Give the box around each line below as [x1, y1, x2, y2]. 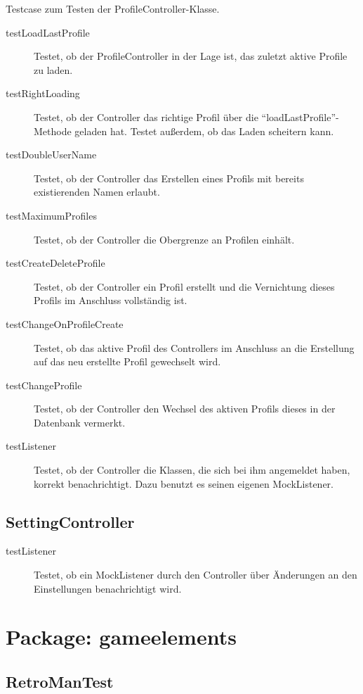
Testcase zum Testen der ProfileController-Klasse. [6, 1, 220, 15]
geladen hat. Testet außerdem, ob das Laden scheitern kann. [74, 123, 334, 138]
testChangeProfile [6, 377, 82, 392]
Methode [34, 123, 72, 138]
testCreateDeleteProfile [6, 255, 105, 270]
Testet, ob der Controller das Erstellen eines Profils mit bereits [34, 170, 304, 185]
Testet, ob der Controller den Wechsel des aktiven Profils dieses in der [34, 401, 336, 416]
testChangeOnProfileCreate [6, 316, 124, 331]
